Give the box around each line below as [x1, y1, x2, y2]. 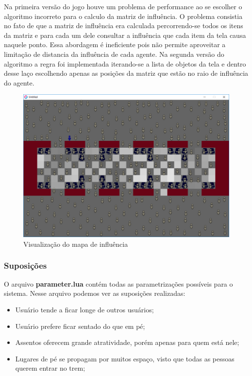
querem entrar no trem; [15, 363, 85, 373]
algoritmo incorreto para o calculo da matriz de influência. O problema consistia [4, 11, 243, 21]
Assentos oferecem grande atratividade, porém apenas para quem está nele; [15, 337, 239, 347]
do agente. [4, 77, 34, 87]
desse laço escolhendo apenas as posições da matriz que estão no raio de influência [4, 68, 249, 78]
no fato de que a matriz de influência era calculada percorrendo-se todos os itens [4, 20, 243, 31]
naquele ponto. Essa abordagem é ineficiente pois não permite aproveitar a [4, 39, 226, 50]
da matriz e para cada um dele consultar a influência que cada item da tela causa [4, 30, 246, 40]
